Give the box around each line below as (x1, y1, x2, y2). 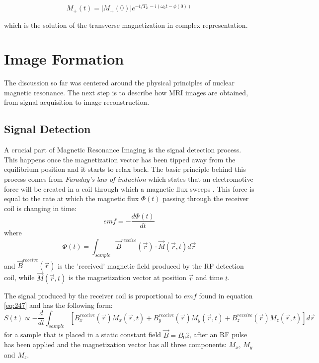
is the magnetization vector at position (68, 272, 186, 283)
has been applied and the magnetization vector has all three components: (4, 339, 227, 350)
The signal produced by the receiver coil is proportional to (4, 290, 182, 300)
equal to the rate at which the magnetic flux (4, 193, 139, 204)
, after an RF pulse (189, 329, 247, 340)
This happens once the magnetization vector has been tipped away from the (4, 154, 236, 164)
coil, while (4, 272, 35, 283)
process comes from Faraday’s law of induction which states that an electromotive (4, 174, 253, 184)
